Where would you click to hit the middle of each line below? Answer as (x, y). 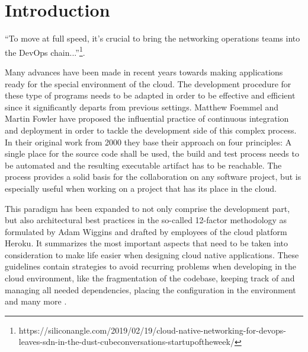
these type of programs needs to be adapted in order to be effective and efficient (150, 95)
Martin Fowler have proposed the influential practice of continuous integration (147, 118)
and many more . (36, 301)
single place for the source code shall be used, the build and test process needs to (152, 153)
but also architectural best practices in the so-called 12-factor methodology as (146, 220)
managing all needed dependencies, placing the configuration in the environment (150, 289)
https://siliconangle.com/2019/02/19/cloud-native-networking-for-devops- (152, 330)
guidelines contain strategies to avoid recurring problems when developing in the (151, 266)
